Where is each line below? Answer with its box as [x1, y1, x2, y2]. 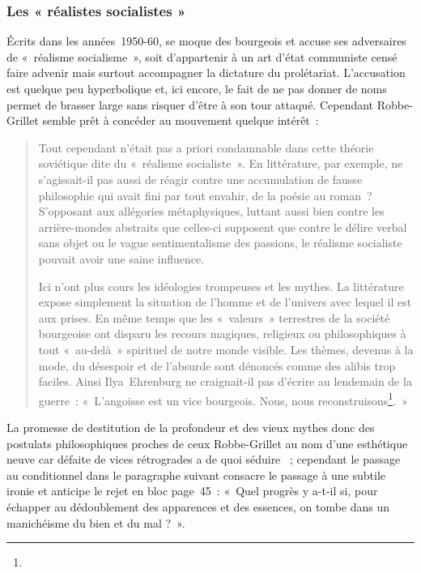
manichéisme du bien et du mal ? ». [6, 514, 185, 531]
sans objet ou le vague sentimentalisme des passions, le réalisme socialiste [38, 234, 402, 251]
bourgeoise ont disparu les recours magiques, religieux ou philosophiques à [38, 325, 406, 342]
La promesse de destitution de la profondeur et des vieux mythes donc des [6, 418, 375, 435]
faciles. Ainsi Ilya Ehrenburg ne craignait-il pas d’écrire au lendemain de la [38, 373, 412, 390]
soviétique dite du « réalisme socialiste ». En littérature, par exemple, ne [38, 155, 403, 172]
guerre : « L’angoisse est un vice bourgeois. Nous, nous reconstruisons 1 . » [38, 389, 408, 408]
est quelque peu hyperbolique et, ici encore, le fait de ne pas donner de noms [6, 80, 387, 96]
